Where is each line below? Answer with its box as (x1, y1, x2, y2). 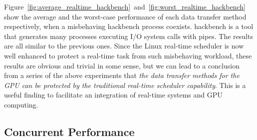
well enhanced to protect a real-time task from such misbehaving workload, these (4, 50, 252, 60)
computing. (4, 99, 38, 109)
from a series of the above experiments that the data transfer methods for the (4, 70, 240, 80)
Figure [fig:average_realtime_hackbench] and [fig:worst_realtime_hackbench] (4, 1, 246, 11)
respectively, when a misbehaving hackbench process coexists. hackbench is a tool (4, 21, 254, 31)
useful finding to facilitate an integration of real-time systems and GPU (4, 89, 223, 100)
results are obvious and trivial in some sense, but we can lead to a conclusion (4, 60, 240, 70)
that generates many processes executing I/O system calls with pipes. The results (4, 30, 253, 41)
